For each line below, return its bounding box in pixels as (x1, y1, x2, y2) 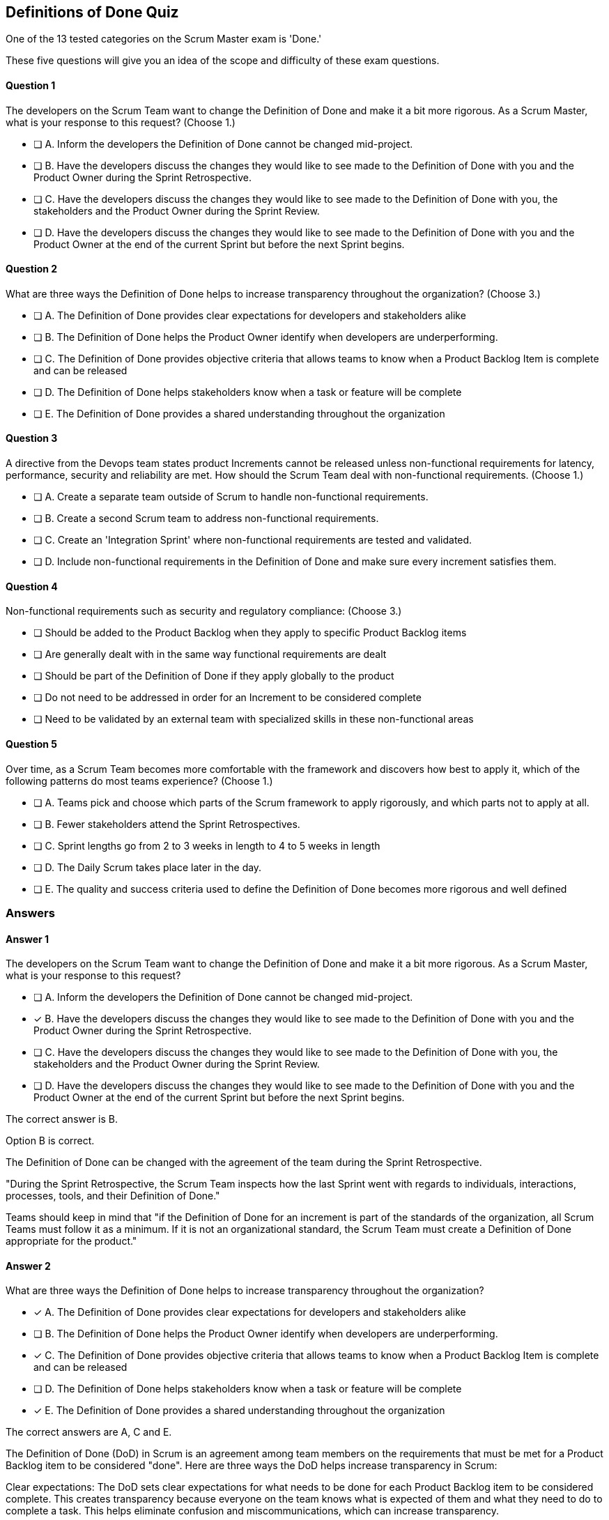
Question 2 (6, 263, 58, 275)
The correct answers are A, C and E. (6, 1426, 172, 1438)
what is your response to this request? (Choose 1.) (6, 116, 236, 128)
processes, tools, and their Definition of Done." (6, 1190, 220, 1202)
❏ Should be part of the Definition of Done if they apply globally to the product (33, 670, 394, 682)
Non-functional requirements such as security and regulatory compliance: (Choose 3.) (6, 605, 402, 617)
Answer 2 (6, 1259, 51, 1272)
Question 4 (6, 580, 58, 592)
